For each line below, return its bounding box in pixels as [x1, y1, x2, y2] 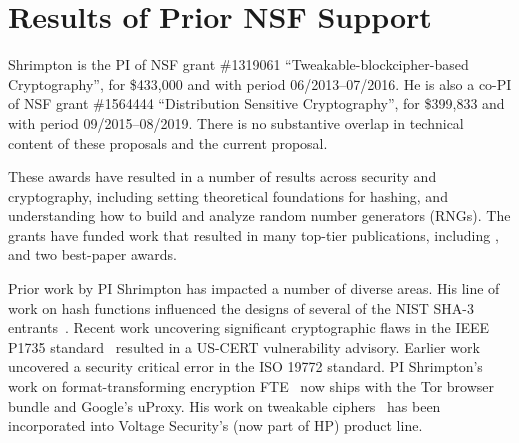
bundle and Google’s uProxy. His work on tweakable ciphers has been [8, 395, 441, 416]
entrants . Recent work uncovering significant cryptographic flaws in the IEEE [8, 317, 490, 338]
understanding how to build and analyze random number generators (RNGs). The [8, 205, 511, 226]
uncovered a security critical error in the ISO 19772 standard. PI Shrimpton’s [8, 356, 483, 377]
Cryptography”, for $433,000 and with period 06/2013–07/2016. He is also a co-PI [8, 73, 512, 94]
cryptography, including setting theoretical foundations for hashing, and [8, 185, 448, 206]
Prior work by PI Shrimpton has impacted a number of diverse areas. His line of [8, 278, 500, 299]
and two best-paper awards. [8, 244, 178, 265]
